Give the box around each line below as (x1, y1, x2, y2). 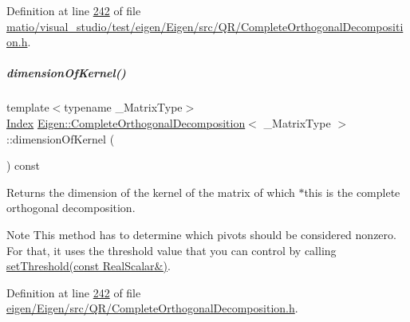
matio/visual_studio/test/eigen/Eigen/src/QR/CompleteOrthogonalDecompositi (6, 18, 404, 34)
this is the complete (304, 183, 400, 200)
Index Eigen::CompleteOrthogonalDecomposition (6, 114, 246, 131)
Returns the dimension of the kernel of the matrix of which (6, 183, 295, 200)
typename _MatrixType (64, 99, 183, 116)
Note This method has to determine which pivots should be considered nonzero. (6, 226, 396, 242)
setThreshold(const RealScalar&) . (6, 257, 171, 274)
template (6, 99, 49, 116)
